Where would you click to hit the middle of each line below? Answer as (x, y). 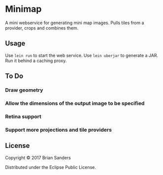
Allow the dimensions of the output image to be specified (75, 103)
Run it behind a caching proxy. (36, 61)
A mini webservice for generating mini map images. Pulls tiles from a (75, 23)
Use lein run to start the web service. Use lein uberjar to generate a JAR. (82, 55)
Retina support (23, 116)
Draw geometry (24, 90)
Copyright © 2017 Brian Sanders (38, 157)
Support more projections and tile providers (59, 130)
